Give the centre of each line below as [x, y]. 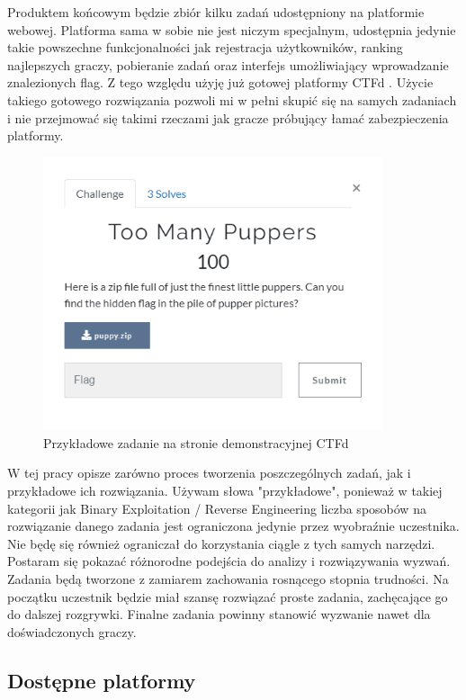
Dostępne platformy [102, 680]
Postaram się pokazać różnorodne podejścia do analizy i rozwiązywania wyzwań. [229, 561]
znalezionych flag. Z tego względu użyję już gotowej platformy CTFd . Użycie [220, 82]
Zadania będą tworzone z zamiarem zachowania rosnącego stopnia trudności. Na [228, 578]
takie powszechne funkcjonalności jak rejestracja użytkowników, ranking [205, 47]
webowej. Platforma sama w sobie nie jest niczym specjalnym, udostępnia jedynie [232, 29]
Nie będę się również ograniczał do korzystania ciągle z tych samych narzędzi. [221, 543]
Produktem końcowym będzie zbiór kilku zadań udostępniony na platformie [216, 12]
